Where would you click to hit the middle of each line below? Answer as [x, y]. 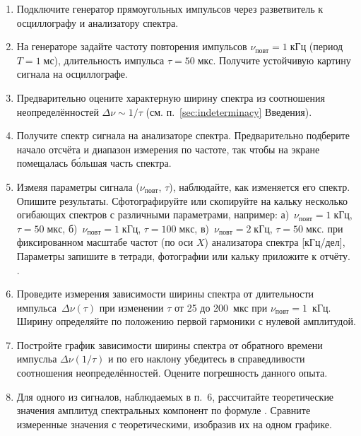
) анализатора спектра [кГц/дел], [275, 242]
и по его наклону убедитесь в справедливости [206, 359]
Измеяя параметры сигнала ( [78, 186]
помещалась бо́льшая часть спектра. [94, 163]
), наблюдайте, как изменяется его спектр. [260, 186]
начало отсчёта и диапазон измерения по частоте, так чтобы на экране [168, 149]
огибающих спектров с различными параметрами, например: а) [153, 214]
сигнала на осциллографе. [72, 74]
